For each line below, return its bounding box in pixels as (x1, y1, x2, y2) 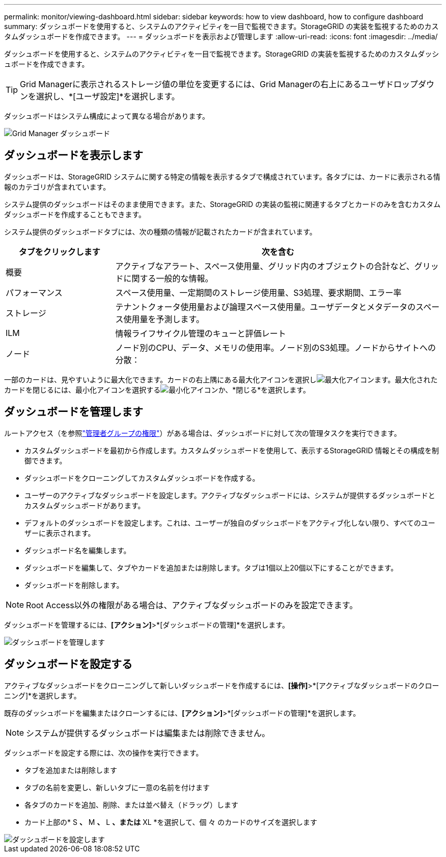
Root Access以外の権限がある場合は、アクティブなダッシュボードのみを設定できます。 (26, 600, 358, 610)
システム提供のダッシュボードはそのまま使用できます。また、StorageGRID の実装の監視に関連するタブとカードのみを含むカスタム (4, 199, 441, 209)
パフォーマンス (6, 287, 63, 298)
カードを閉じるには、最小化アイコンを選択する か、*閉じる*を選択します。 (4, 385, 310, 394)
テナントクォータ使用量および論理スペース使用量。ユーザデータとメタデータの (115, 301, 416, 312)
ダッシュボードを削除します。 (24, 580, 124, 589)
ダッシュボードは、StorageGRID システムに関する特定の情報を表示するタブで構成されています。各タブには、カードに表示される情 (4, 172, 440, 181)
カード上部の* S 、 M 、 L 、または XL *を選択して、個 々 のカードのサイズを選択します (24, 817, 317, 826)
